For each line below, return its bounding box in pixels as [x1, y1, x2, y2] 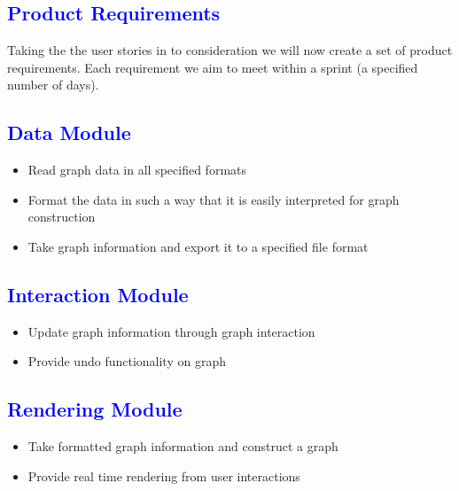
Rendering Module [7, 395, 183, 423]
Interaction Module [7, 280, 189, 308]
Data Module [7, 119, 131, 146]
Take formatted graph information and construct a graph [27, 437, 338, 456]
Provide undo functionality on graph [27, 352, 226, 370]
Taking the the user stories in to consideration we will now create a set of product [7, 41, 453, 59]
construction [27, 207, 96, 226]
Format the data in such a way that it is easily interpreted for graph [27, 190, 400, 208]
